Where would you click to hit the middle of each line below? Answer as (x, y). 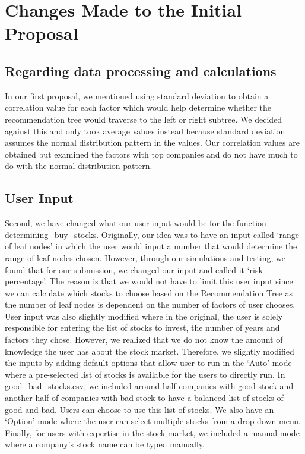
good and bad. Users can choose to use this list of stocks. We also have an (139, 409)
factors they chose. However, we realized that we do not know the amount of (144, 339)
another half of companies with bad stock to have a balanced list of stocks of (144, 398)
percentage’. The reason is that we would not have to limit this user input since (149, 281)
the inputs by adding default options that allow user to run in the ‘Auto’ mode (148, 363)
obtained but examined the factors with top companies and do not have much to (151, 154)
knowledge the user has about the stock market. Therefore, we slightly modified (150, 351)
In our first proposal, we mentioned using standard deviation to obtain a (137, 96)
